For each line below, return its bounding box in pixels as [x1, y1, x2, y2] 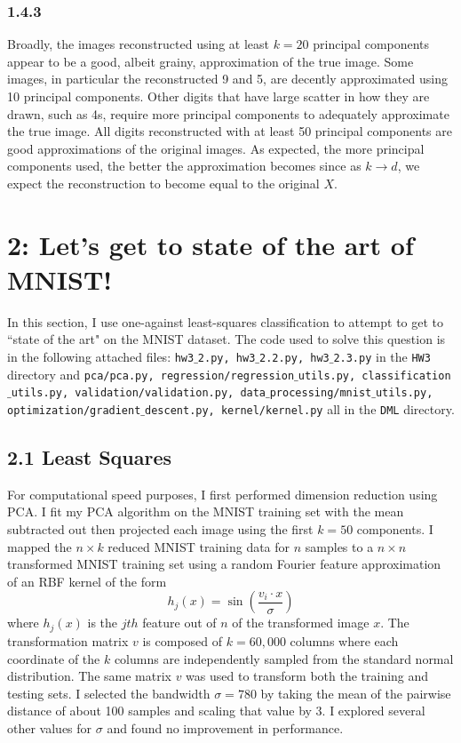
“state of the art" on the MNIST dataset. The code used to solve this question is [7, 330, 446, 348]
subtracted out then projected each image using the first [7, 520, 314, 539]
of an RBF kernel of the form [7, 571, 167, 590]
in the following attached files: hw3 [7, 348, 195, 366]
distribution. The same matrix [7, 667, 171, 685]
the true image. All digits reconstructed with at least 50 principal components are [7, 122, 452, 140]
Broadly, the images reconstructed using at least [7, 35, 269, 53]
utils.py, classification [298, 369, 451, 382]
